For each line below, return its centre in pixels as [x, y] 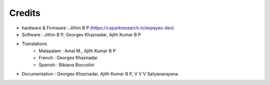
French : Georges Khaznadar [68, 58]
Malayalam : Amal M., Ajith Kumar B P [77, 51]
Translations [34, 44]
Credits [25, 13]
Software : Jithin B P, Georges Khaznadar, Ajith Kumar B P [81, 34]
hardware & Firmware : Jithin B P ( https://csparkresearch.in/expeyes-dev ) [98, 28]
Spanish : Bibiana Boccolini [66, 65]
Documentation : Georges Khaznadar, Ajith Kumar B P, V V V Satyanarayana [100, 74]
